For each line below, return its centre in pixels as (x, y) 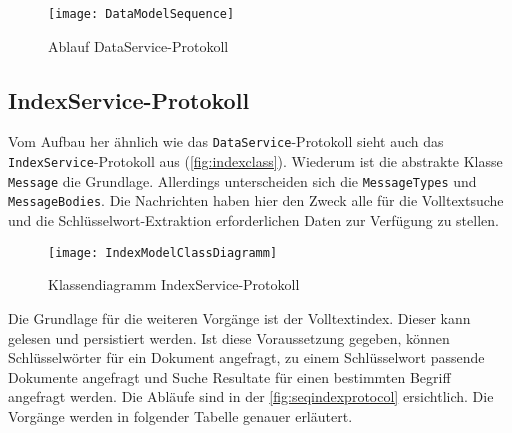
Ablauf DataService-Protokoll (138, 45)
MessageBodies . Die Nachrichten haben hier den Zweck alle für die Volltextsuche (256, 200)
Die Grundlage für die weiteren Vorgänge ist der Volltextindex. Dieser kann (239, 317)
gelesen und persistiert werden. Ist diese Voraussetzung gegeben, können (229, 337)
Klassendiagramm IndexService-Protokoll (174, 284)
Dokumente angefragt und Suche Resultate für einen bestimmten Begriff (229, 376)
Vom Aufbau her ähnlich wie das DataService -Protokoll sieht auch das (226, 141)
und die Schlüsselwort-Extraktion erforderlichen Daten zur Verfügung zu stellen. (253, 220)
